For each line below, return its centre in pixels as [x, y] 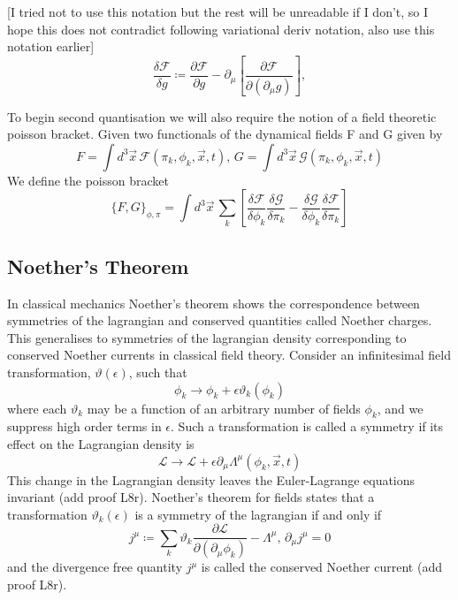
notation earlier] [51, 46]
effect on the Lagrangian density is [101, 444]
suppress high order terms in [84, 426]
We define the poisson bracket [88, 180]
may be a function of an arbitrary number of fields [224, 408]
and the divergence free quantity [95, 567]
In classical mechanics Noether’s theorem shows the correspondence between [214, 303]
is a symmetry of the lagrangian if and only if [258, 514]
